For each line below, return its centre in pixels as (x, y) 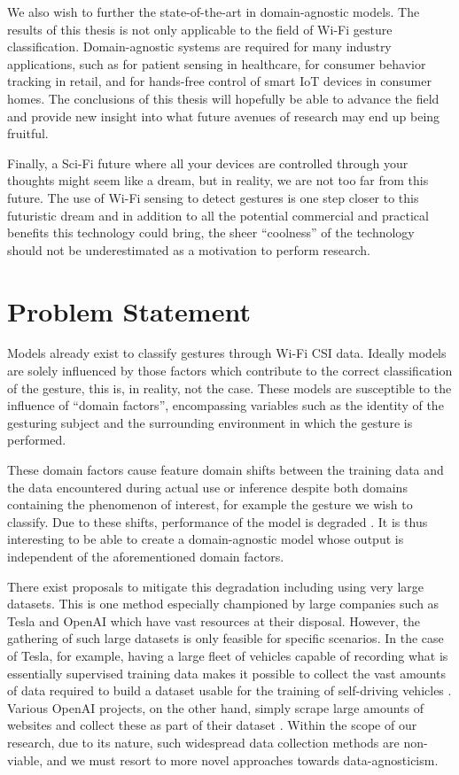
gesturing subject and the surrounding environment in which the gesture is (210, 422)
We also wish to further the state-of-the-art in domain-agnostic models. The (214, 12)
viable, (25, 759)
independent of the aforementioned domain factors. (146, 556)
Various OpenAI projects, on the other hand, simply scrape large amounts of (215, 707)
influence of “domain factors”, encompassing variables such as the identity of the (226, 405)
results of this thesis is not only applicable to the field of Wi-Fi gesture (200, 29)
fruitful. (28, 133)
